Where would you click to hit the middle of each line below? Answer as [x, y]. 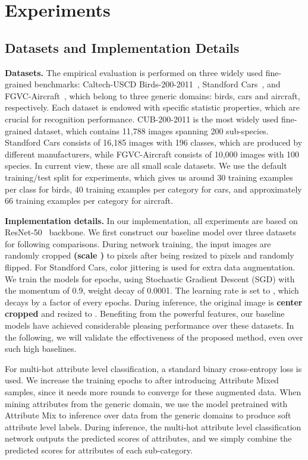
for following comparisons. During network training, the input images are [138, 243]
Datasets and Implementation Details [122, 47]
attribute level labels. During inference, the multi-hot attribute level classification [153, 426]
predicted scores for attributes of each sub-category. [99, 450]
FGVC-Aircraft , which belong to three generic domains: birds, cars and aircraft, [153, 95]
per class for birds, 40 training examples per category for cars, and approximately [153, 189]
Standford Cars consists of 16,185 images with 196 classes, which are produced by [154, 142]
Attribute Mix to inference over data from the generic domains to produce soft [148, 415]
